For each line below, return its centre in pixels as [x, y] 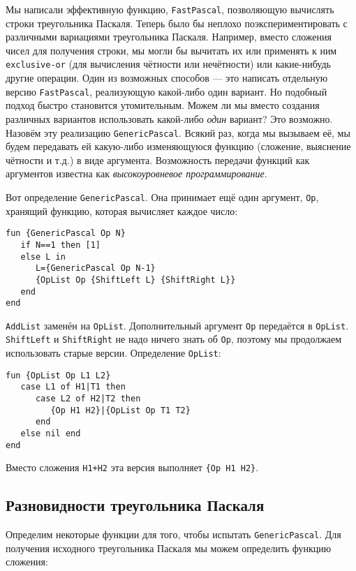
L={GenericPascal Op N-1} [95, 268]
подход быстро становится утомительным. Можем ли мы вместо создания [163, 105]
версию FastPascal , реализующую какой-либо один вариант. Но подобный [166, 91]
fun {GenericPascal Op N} [66, 233]
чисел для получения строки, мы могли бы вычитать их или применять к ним [171, 50]
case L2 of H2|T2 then [88, 399]
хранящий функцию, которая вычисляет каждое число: [122, 210]
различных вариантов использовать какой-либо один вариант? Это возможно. [169, 118]
